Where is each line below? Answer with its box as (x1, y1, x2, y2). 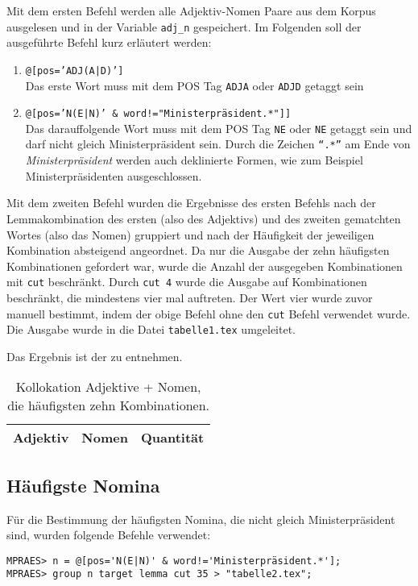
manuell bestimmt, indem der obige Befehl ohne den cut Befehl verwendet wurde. (6, 305, 411, 322)
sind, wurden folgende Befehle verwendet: (6, 526, 211, 543)
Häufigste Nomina (6, 472, 160, 497)
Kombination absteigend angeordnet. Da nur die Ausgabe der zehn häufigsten (6, 242, 390, 259)
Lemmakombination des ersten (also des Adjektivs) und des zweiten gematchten (6, 210, 401, 227)
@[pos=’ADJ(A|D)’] (25, 64, 124, 77)
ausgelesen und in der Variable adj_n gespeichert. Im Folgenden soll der (6, 18, 362, 35)
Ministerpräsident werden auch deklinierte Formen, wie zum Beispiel (25, 152, 363, 168)
